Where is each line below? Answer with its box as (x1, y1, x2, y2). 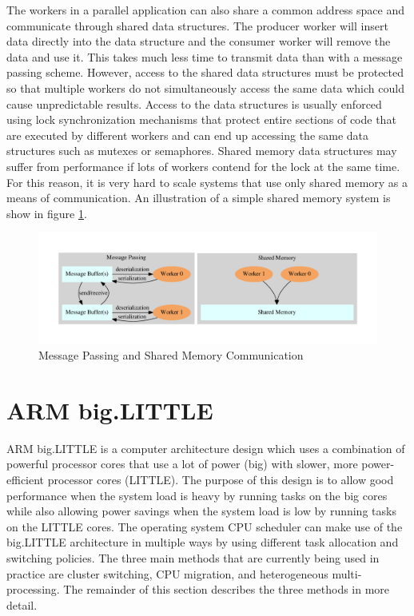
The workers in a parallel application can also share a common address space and (6, 2, 405, 18)
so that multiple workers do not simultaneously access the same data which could (6, 79, 404, 96)
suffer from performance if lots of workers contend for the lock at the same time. (6, 157, 400, 174)
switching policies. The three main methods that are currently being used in (6, 550, 380, 566)
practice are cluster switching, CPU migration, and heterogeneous (6, 565, 328, 582)
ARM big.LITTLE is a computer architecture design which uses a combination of (6, 439, 405, 456)
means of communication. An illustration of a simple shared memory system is (6, 189, 391, 206)
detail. (6, 596, 38, 613)
